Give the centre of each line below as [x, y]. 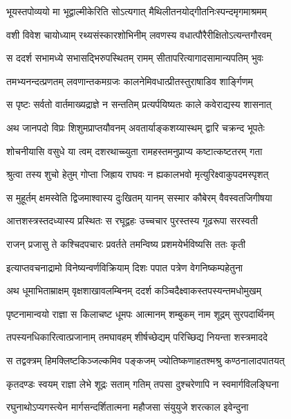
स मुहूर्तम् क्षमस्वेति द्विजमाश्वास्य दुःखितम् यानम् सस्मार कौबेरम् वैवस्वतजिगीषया [139, 197]
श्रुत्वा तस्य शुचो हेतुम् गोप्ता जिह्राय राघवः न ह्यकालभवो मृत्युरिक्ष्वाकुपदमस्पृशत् [138, 174]
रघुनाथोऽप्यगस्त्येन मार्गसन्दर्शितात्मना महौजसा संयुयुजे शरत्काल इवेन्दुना [128, 407]
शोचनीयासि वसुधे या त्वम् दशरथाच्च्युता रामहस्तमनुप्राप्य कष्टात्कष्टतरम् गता [134, 151]
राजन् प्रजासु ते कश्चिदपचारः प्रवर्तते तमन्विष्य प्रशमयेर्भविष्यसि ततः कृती [126, 243]
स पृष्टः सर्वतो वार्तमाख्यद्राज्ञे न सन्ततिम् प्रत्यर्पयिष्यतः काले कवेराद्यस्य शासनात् [139, 104]
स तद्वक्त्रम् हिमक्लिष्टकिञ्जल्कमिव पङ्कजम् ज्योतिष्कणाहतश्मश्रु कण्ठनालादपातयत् [145, 360]
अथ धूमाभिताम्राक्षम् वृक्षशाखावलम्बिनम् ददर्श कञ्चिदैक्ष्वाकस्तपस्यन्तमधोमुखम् [134, 291]
